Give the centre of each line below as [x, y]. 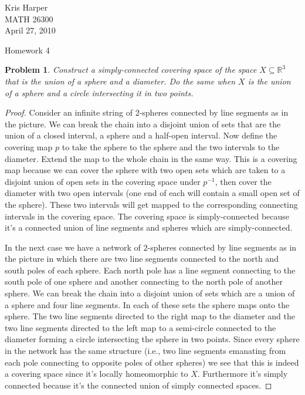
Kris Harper [26, 7]
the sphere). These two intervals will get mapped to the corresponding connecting [151, 204]
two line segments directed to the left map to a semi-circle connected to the [140, 327]
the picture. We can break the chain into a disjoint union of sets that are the [143, 124]
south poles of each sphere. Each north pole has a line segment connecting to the [150, 270]
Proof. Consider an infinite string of [69, 112]
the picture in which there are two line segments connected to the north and [142, 259]
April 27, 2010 [30, 30]
